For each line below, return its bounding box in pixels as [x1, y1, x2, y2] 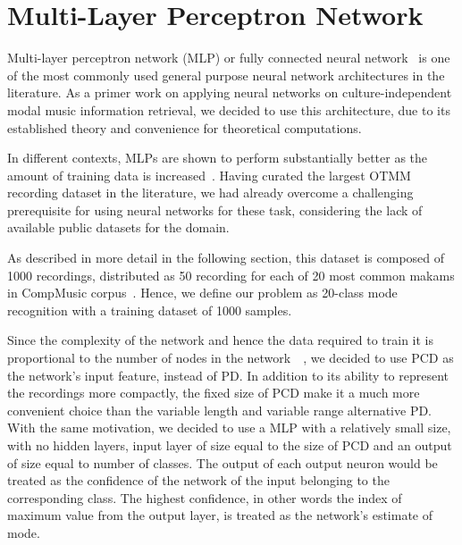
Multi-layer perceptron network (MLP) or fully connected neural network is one [7, 48, 450, 67]
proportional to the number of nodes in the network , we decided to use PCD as [7, 348, 454, 367]
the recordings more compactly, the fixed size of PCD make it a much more [7, 383, 420, 402]
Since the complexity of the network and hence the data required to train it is [7, 331, 434, 349]
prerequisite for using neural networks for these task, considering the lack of [7, 200, 423, 219]
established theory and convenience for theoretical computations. [7, 118, 362, 137]
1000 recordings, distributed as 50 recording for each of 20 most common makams [7, 265, 455, 284]
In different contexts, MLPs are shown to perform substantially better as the [7, 148, 428, 167]
